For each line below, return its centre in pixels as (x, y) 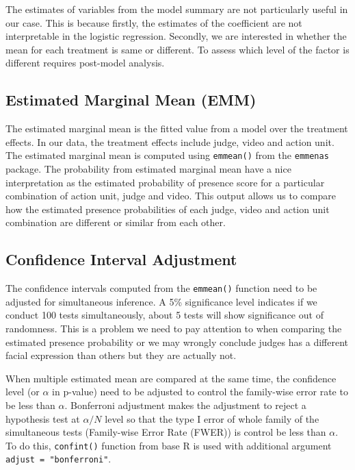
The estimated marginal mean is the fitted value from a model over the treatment (177, 128)
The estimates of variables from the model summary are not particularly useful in (177, 9)
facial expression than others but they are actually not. (121, 355)
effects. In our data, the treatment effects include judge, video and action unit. (170, 141)
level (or (23, 392)
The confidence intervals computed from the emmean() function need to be (161, 288)
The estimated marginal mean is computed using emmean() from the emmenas (167, 155)
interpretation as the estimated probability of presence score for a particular (165, 182)
